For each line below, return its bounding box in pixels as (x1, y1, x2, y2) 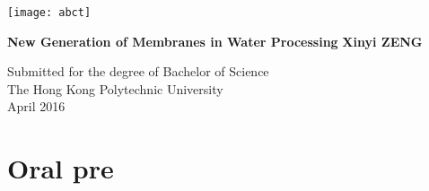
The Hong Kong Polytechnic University (7, 79, 223, 98)
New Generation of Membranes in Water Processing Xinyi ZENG (7, 31, 423, 50)
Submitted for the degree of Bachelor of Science (7, 62, 269, 81)
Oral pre (7, 150, 114, 187)
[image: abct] (7, 6, 92, 19)
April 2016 (7, 97, 66, 116)
